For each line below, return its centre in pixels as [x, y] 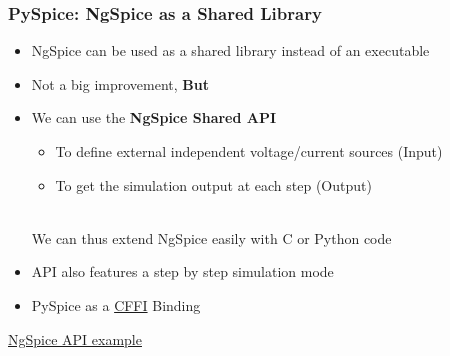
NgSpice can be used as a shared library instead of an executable [230, 50]
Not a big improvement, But [120, 83]
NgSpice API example [75, 338]
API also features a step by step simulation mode [182, 271]
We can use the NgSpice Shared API [154, 117]
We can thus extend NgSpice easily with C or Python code [211, 237]
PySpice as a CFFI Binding [116, 304]
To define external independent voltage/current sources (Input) [249, 151]
